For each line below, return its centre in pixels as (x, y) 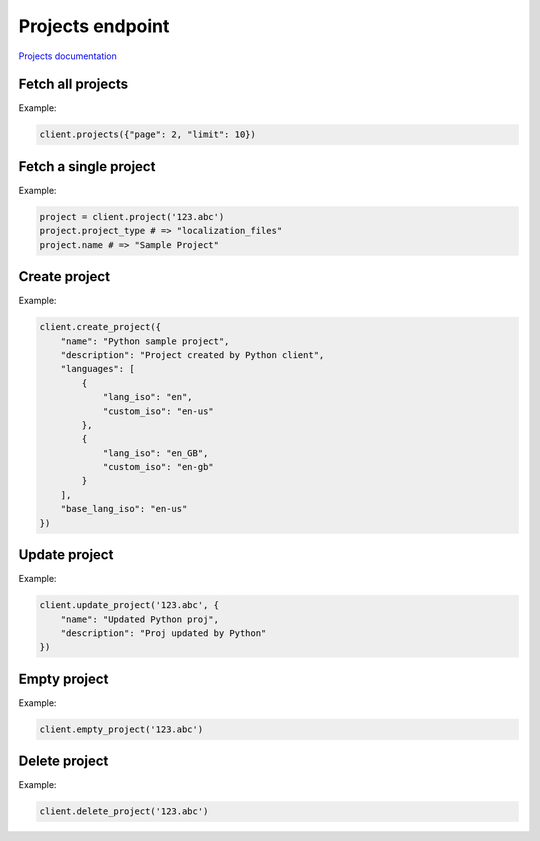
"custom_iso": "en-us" (158, 411)
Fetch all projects (73, 84)
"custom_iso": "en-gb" (158, 467)
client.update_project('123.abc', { (129, 605)
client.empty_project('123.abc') (121, 729)
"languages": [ (97, 369)
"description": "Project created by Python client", (192, 354)
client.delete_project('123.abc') (124, 811)
